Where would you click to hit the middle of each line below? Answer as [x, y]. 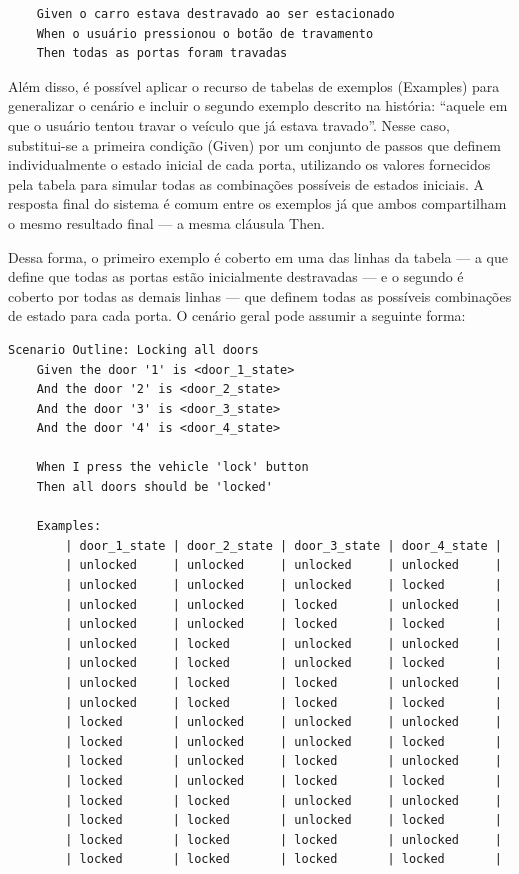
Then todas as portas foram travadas [162, 53]
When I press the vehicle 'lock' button [172, 467]
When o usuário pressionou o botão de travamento [205, 33]
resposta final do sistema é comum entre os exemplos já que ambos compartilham [257, 203]
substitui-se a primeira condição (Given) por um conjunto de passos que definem [255, 144]
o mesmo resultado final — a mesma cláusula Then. [166, 222]
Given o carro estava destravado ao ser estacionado [215, 14]
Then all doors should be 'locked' [154, 487]
